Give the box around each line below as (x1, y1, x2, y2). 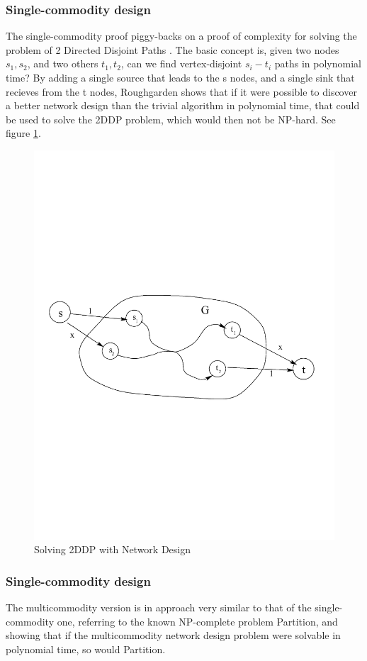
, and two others (27, 56, 98, 71)
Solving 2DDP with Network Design (34, 542, 191, 557)
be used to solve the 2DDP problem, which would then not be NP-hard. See (6, 111, 336, 126)
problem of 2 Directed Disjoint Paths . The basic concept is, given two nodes (6, 42, 339, 57)
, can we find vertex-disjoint (120, 56, 242, 71)
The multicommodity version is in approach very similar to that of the (6, 600, 312, 615)
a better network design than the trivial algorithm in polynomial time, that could (6, 98, 360, 113)
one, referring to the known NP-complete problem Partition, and (57, 613, 338, 628)
